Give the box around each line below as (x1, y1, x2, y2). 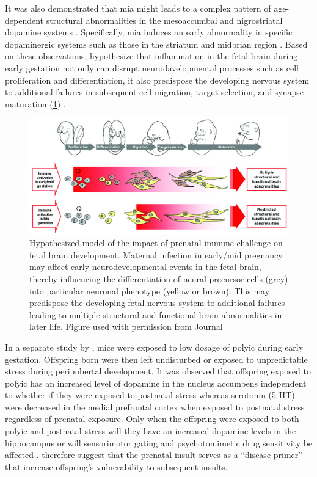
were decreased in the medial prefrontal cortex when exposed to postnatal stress (5, 400, 305, 413)
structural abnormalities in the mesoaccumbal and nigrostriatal (46, 13, 283, 26)
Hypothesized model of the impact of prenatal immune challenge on (29, 236, 283, 249)
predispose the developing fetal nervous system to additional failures (29, 296, 285, 309)
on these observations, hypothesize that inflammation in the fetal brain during (5, 49, 298, 62)
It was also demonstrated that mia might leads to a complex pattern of (5, 2, 271, 14)
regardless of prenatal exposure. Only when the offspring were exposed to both (5, 412, 299, 425)
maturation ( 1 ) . (5, 97, 66, 110)
